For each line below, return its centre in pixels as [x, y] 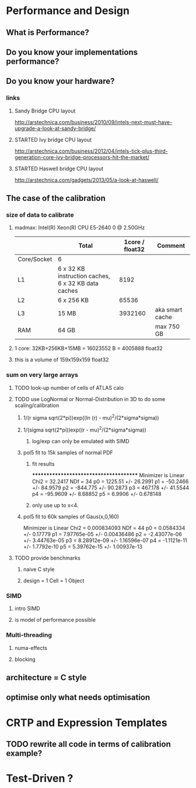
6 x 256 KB [73, 300]
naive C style [39, 569]
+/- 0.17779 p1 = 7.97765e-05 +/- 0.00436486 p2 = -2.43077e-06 [102, 534]
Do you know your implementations [72, 52]
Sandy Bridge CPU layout [45, 111]
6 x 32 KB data [78, 283]
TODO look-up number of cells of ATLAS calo [69, 388]
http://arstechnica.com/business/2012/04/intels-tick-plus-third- [91, 151]
